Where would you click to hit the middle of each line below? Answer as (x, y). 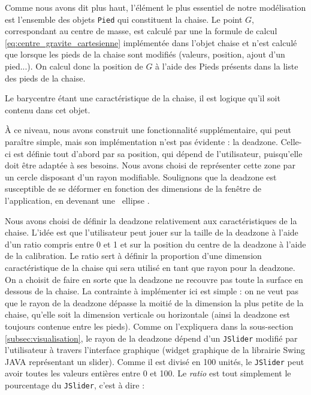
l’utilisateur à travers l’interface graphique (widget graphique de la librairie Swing (155, 350)
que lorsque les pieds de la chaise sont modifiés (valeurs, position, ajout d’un (145, 54)
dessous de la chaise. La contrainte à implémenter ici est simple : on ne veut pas (152, 291)
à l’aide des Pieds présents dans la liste (227, 66)
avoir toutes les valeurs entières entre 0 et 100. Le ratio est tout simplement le (148, 373)
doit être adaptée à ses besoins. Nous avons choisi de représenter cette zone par (150, 165)
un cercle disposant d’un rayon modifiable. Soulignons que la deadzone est (141, 177)
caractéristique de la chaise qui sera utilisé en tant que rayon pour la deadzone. (150, 267)
